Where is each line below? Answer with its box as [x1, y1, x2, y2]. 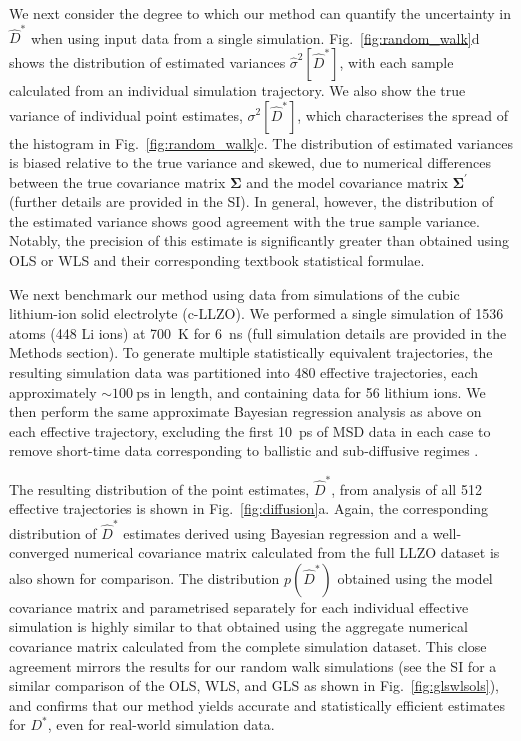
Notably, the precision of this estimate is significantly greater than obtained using [9, 230, 509, 251]
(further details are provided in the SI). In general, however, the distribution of [9, 191, 494, 212]
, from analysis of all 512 [331, 478, 482, 499]
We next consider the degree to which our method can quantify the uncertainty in [9, 3, 511, 23]
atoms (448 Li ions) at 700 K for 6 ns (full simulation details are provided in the [9, 322, 507, 343]
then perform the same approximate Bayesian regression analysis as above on [9, 401, 482, 422]
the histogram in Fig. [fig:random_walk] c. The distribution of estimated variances [9, 132, 513, 153]
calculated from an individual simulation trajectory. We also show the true [9, 79, 466, 100]
